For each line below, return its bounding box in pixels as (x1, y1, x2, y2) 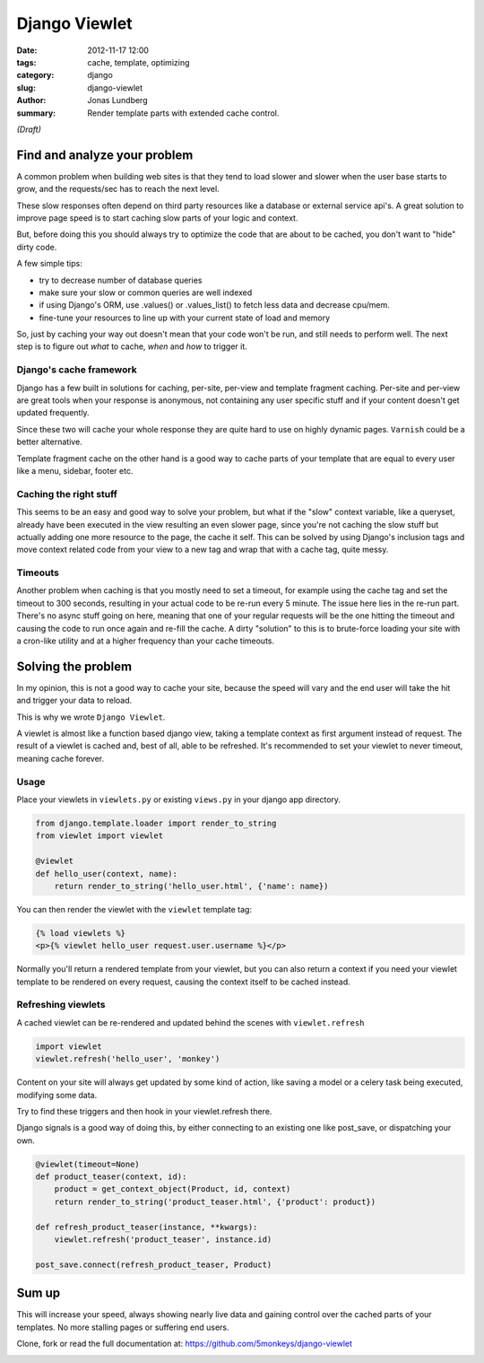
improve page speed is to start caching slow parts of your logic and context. (16, 212, 298, 223)
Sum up (16, 1286, 61, 1301)
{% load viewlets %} (35, 928, 125, 938)
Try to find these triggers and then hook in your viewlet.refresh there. (16, 1105, 272, 1116)
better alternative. (16, 436, 82, 448)
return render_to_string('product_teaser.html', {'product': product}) (54, 1196, 376, 1207)
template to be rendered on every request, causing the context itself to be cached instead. (16, 976, 351, 987)
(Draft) (16, 124, 42, 135)
